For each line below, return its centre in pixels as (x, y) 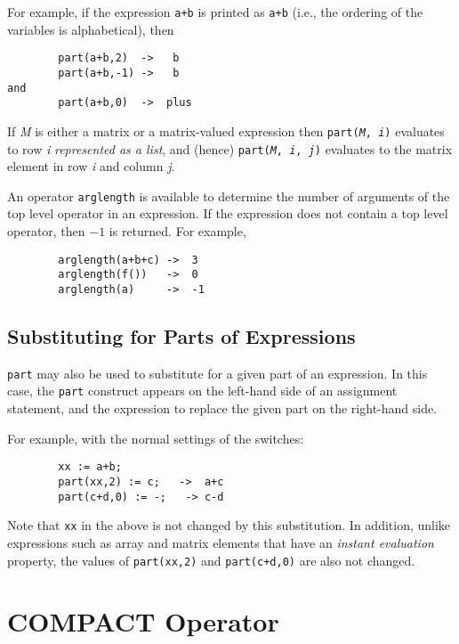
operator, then (46, 231)
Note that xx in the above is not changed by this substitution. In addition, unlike (229, 525)
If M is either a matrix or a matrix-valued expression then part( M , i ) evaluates (226, 130)
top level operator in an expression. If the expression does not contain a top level (228, 213)
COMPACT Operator (143, 621)
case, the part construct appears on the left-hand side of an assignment (202, 391)
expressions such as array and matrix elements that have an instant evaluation (221, 542)
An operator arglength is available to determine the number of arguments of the (229, 196)
